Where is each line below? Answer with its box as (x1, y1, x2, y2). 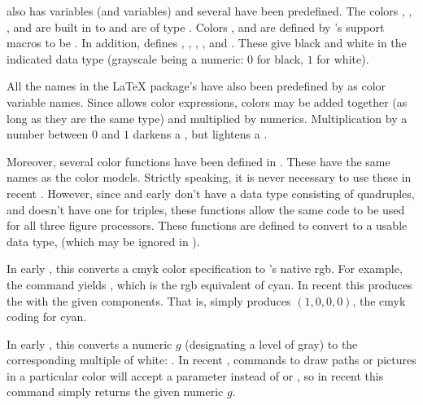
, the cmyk (352, 292, 406, 309)
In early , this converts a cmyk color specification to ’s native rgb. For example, (7, 260, 403, 277)
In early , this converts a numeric (7, 335, 172, 352)
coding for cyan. (7, 308, 87, 325)
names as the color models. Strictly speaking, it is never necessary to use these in (7, 169, 412, 186)
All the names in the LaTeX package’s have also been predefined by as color (7, 77, 386, 95)
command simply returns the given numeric (7, 383, 224, 400)
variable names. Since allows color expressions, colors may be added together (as (7, 93, 408, 110)
